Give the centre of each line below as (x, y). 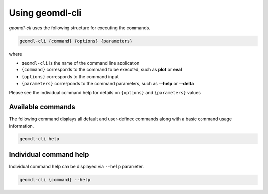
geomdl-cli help (39, 139)
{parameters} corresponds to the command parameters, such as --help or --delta (108, 84)
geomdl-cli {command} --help (55, 180)
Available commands (42, 107)
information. (22, 126)
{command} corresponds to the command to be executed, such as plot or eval (102, 70)
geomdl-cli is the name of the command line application (81, 63)
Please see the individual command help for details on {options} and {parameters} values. (105, 93)
